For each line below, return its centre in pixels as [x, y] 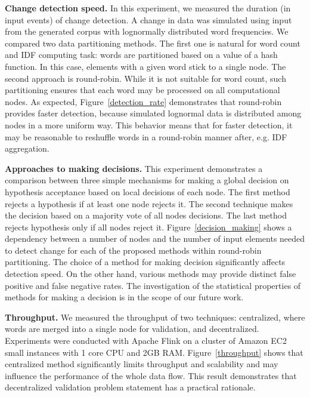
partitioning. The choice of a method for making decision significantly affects [145, 262]
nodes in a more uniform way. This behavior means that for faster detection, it [149, 124]
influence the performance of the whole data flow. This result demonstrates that [151, 375]
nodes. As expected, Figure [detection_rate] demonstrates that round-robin [143, 101]
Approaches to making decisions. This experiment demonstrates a [134, 168]
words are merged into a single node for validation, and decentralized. [132, 329]
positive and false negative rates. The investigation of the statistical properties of [153, 285]
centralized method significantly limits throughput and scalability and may [142, 364]
